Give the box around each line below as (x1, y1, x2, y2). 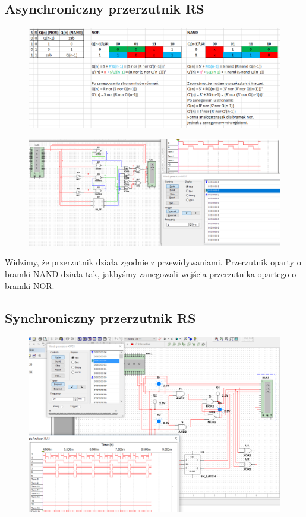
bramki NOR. (5, 279, 55, 291)
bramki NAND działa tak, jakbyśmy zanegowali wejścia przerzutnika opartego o (5, 267, 296, 280)
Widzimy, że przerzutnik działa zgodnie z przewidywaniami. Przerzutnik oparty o (5, 256, 301, 268)
